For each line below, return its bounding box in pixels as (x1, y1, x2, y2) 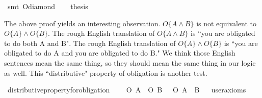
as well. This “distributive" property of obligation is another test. (4, 67, 207, 78)
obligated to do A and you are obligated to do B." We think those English (4, 47, 235, 58)
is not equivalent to (196, 18, 257, 28)
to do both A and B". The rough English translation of (4, 37, 176, 48)
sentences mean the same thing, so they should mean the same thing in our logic (4, 57, 256, 68)
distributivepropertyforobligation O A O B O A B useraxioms (7, 84, 246, 95)
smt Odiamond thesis (7, 1, 88, 11)
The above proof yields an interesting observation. (4, 18, 161, 28)
